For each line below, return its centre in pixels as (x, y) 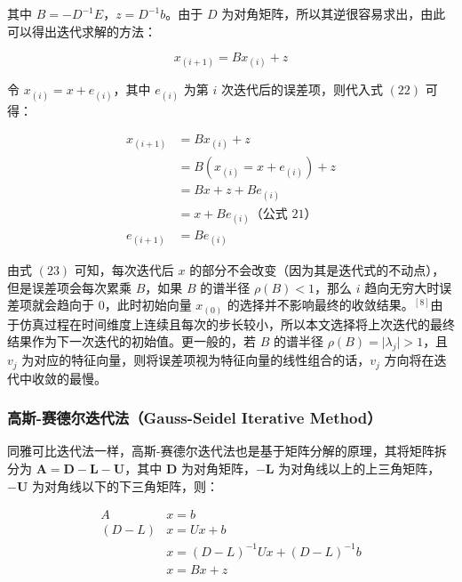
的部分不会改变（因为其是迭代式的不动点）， (317, 270)
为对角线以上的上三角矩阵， (359, 469)
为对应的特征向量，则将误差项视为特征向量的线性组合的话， (196, 360)
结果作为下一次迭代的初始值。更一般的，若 (131, 341)
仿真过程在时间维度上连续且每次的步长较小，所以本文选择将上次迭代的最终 (237, 323)
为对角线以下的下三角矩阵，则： (125, 485)
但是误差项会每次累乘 (69, 287)
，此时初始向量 (148, 305)
